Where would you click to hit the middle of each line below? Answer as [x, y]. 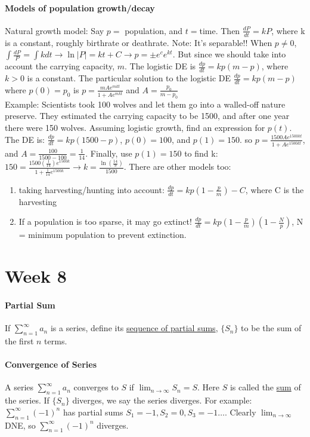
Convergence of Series [51, 364]
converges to [96, 387]
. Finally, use [109, 153]
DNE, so [20, 425]
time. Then [220, 30]
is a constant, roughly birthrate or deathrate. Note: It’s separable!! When [139, 42]
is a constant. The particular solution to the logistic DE [129, 78]
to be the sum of [271, 328]
